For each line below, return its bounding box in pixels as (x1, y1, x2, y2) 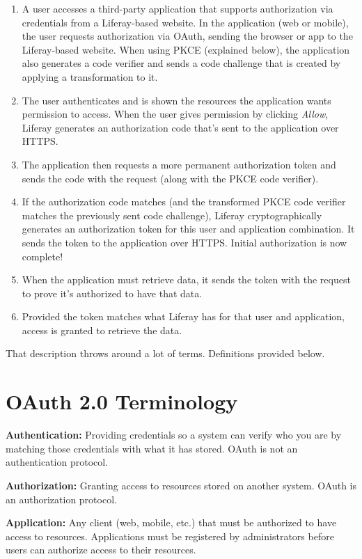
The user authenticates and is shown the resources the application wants (22, 93, 331, 107)
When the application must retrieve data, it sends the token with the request (22, 272, 351, 287)
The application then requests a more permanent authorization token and (22, 157, 336, 171)
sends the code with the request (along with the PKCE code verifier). (22, 171, 319, 185)
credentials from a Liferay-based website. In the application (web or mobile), (22, 15, 349, 29)
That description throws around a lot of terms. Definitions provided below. (6, 346, 325, 361)
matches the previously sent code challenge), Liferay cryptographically (22, 207, 322, 222)
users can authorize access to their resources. (6, 542, 196, 557)
